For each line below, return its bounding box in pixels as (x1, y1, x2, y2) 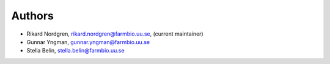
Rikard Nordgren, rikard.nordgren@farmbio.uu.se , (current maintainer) (26, 30, 204, 37)
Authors (11, 9, 54, 22)
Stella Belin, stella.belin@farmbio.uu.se (26, 47, 125, 54)
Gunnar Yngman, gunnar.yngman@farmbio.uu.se (26, 38, 150, 45)
